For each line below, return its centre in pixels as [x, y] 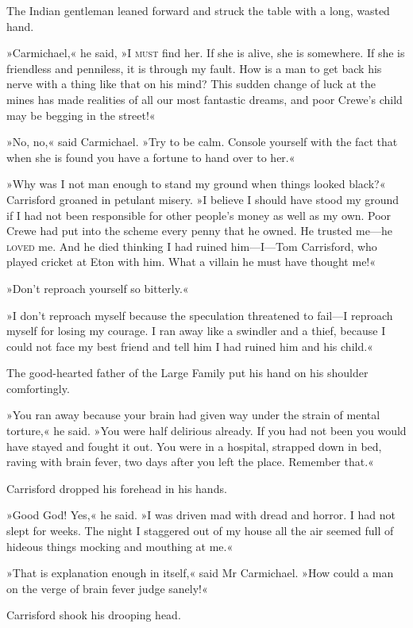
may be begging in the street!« [81, 115]
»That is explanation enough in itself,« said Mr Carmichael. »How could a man [200, 573]
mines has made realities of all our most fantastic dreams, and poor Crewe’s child [205, 99]
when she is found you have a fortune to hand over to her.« [151, 157]
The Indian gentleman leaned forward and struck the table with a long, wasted [198, 10]
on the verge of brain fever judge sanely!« [107, 588]
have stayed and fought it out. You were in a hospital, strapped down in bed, [194, 446]
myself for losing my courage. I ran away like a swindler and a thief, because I [196, 331]
